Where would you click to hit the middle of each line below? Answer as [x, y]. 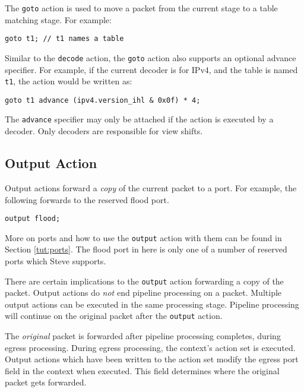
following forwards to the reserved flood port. [87, 199]
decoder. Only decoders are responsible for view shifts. [104, 131]
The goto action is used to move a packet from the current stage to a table [141, 8]
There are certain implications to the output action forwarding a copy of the [144, 281]
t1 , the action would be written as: [69, 81]
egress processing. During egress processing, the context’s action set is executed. [150, 347]
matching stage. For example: [58, 19]
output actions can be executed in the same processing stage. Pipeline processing [152, 304]
